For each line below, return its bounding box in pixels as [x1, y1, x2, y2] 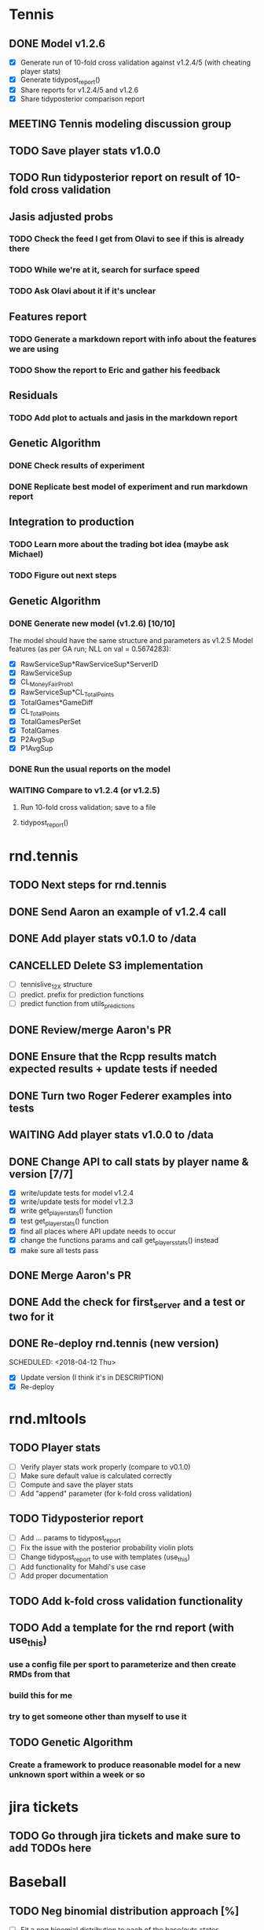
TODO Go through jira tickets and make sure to [9, 1829, 241, 1843]
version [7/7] [9, 1167, 74, 1181]
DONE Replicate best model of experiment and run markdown [9, 482, 248, 493]
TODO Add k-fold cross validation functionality [9, 1594, 244, 1607]
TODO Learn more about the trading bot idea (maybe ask [9, 539, 229, 550]
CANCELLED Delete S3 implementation [9, 959, 203, 972]
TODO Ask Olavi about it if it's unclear [9, 286, 156, 297]
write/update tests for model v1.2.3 [20, 1197, 134, 1207]
